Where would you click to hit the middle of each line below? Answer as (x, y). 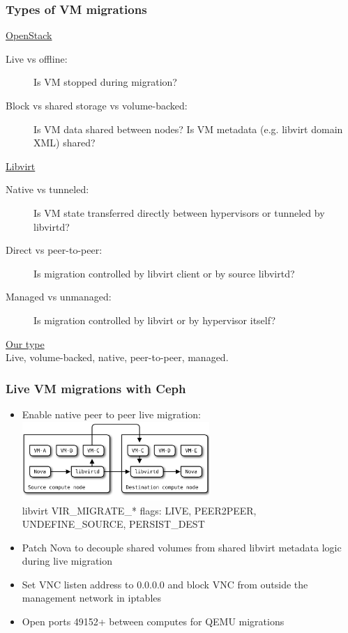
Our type (25, 343)
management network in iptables (92, 598)
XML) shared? (65, 143)
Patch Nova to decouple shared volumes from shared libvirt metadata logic (182, 547)
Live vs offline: (37, 58)
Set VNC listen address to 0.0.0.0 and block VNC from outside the (165, 584)
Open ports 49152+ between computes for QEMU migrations (153, 621)
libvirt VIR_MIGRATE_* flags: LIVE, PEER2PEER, (139, 510)
